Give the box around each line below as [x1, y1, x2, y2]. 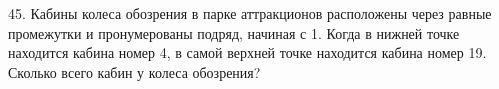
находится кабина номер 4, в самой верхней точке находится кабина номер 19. [8, 42, 487, 63]
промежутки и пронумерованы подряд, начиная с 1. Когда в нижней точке [8, 22, 460, 43]
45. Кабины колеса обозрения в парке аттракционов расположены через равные [8, 3, 492, 23]
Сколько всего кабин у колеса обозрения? [8, 61, 261, 82]
